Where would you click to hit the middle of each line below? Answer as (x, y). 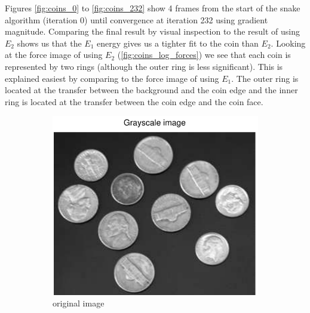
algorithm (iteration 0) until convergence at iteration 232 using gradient (136, 19)
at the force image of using (54, 55)
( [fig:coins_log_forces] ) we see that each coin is (204, 55)
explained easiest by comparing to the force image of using (112, 78)
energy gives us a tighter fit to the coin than (177, 43)
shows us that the (49, 43)
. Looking (288, 43)
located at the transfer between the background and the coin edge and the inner (151, 90)
